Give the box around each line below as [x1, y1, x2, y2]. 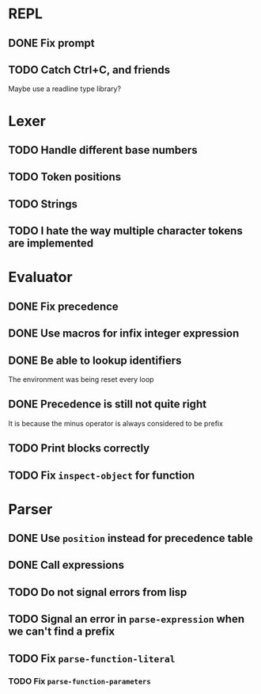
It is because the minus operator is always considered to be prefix [8, 418, 224, 428]
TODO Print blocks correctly [8, 441, 150, 456]
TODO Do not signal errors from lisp [8, 585, 187, 599]
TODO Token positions [8, 170, 122, 184]
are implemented [8, 237, 93, 250]
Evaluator [8, 269, 73, 286]
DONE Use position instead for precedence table [8, 532, 253, 545]
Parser [8, 500, 53, 518]
